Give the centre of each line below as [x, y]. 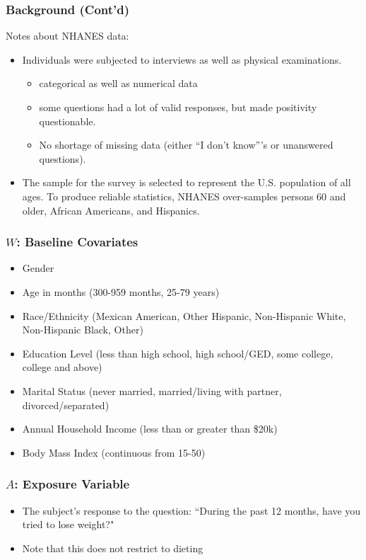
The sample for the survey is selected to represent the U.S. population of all [187, 182]
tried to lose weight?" [68, 524]
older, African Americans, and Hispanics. [111, 210]
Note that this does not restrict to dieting [113, 548]
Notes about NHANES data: [67, 36]
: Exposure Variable [72, 484]
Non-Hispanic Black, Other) [83, 330]
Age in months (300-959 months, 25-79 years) [121, 291]
